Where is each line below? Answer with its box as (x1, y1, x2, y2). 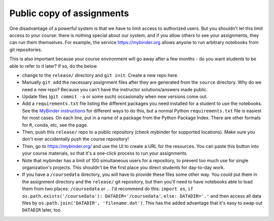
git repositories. (9, 46, 43, 53)
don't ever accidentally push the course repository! (22, 136, 129, 142)
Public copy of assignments (9, 8, 129, 19)
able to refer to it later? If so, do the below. (9, 63, 98, 69)
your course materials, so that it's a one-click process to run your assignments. (22, 150, 188, 157)
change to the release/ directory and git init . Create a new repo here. (22, 72, 179, 78)
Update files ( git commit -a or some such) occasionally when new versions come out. (22, 94, 208, 100)
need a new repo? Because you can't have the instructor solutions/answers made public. (22, 86, 208, 92)
